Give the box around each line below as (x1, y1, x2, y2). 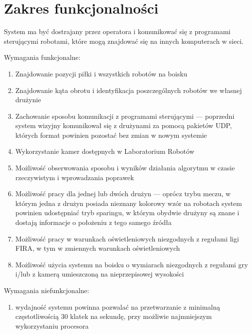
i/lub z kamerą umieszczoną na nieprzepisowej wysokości (15, 269, 184, 279)
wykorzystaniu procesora (15, 320, 89, 331)
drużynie (15, 94, 41, 105)
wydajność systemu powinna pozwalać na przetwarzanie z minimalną (15, 301, 220, 312)
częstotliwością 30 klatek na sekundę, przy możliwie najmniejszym (15, 311, 212, 321)
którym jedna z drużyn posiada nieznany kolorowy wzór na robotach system (15, 198, 242, 208)
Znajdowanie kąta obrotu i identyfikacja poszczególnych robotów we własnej (15, 85, 242, 95)
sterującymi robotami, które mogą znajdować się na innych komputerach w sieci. (4, 36, 244, 46)
